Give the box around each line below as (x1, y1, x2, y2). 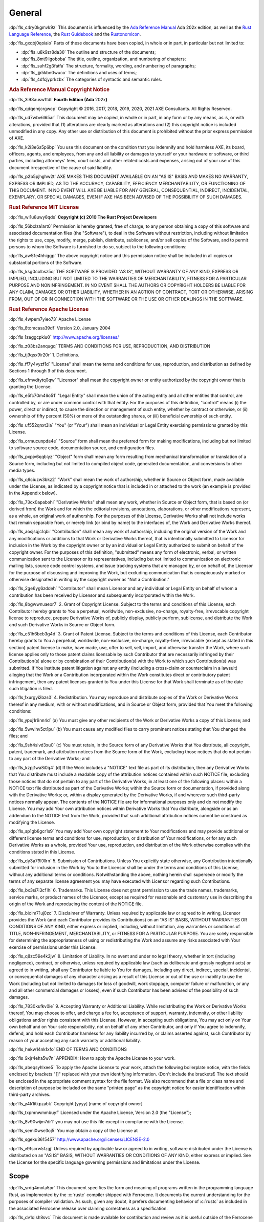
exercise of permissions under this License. (9, 944, 97, 950)
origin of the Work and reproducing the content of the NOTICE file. (9, 901, 143, 907)
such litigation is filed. (9, 685, 53, 691)
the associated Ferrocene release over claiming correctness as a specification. (9, 1205, 168, 1211)
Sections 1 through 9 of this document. (9, 368, 88, 374)
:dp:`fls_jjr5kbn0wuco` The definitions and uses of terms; (21, 69, 137, 75)
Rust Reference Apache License (9, 305, 89, 312)
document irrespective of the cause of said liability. (9, 164, 112, 171)
